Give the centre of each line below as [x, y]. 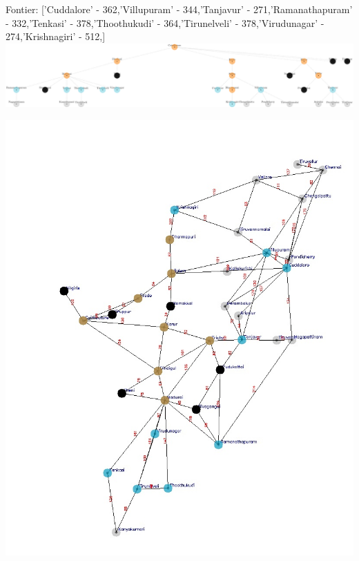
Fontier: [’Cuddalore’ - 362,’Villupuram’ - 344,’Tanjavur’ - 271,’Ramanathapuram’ [179, 9]
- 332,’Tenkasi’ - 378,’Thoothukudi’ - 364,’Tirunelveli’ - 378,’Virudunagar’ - [165, 22]
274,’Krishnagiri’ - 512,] [56, 36]
